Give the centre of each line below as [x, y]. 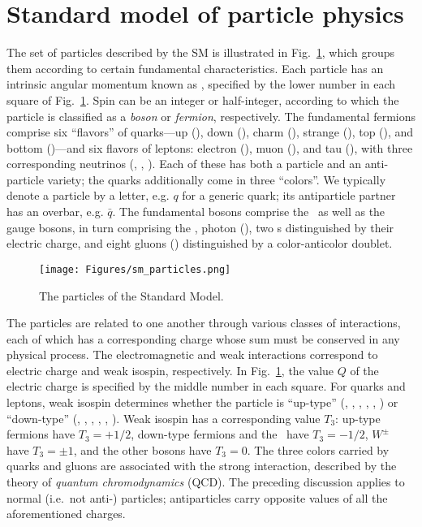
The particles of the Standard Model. [131, 295]
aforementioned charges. [66, 514]
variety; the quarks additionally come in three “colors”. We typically [217, 179]
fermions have [41, 434]
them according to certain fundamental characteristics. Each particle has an [195, 68]
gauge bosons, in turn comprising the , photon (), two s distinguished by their [200, 227]
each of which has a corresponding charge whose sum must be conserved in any [203, 338]
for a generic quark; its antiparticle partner [289, 195]
